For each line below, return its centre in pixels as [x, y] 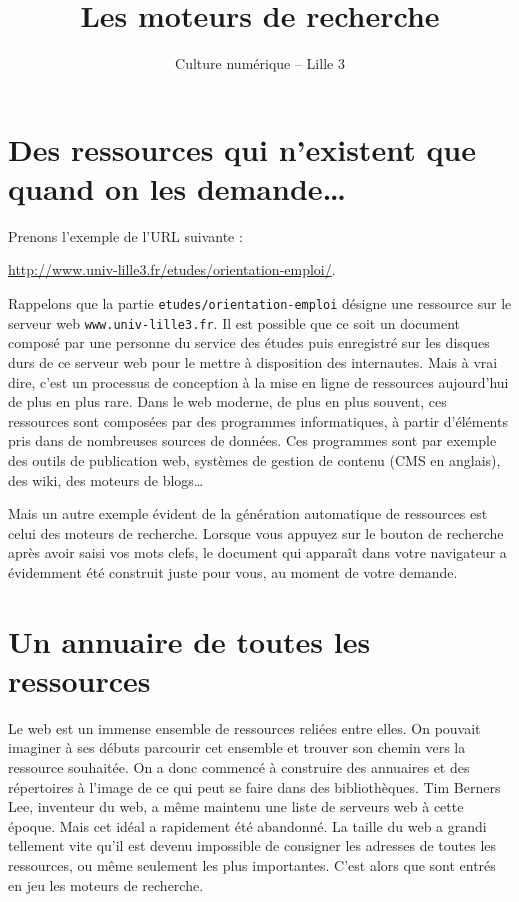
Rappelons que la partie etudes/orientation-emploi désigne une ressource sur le [260, 303]
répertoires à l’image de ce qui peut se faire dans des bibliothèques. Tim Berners [254, 786]
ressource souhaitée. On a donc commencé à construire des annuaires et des [239, 766]
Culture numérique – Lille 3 [260, 63]
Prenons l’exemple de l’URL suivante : [125, 235]
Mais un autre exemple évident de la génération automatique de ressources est [248, 513]
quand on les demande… [177, 187]
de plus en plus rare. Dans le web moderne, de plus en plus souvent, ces [227, 401]
